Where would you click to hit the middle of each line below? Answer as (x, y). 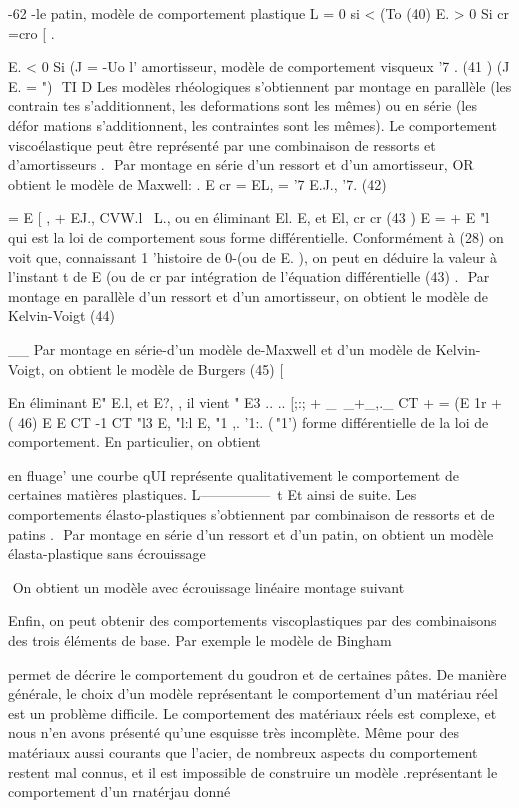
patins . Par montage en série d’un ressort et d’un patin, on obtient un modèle (251, 533)
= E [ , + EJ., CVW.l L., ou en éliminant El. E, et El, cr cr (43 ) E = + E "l (249, 217)
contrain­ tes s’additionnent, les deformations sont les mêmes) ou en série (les (242, 105)
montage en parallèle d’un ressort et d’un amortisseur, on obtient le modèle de (248, 295)
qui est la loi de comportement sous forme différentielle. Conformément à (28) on (256, 236)
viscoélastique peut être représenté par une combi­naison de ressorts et (222, 144)
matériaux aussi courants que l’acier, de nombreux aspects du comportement (243, 752)
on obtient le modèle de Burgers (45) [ (166, 368)
